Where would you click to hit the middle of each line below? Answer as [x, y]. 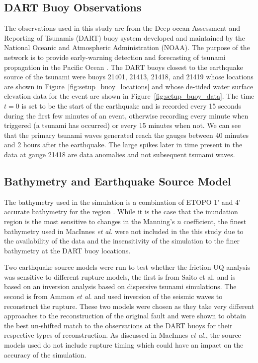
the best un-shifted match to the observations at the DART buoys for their [118, 325]
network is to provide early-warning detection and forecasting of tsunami [115, 57]
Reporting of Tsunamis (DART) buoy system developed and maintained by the [125, 37]
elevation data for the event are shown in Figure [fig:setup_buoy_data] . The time [129, 96]
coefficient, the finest [215, 221]
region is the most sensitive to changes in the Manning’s [89, 221]
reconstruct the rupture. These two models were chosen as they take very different [129, 306]
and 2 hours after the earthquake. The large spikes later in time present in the [123, 145]
